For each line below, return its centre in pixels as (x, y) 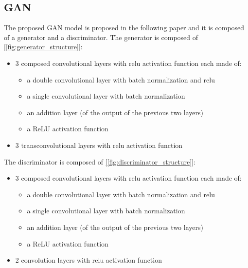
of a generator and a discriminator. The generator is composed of (101, 37)
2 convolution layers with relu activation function (89, 260)
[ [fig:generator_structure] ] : (43, 47)
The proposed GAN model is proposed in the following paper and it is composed (124, 28)
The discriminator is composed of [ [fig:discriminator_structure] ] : (100, 161)
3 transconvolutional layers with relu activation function (99, 145)
